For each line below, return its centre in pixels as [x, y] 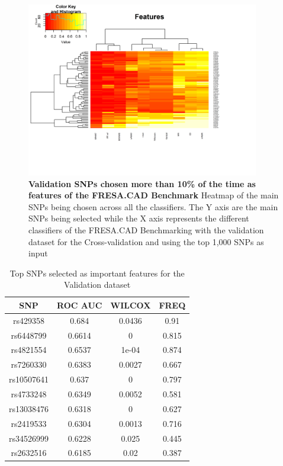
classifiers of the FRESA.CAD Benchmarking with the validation [146, 229]
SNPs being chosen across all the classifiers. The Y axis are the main [153, 206]
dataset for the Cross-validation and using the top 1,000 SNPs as [146, 241]
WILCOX [131, 305]
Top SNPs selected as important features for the [97, 273]
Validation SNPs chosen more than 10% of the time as [142, 183]
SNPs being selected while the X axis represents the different [139, 218]
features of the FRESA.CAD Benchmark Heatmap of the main [154, 195]
